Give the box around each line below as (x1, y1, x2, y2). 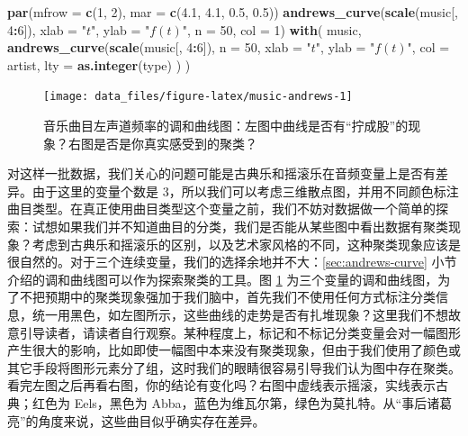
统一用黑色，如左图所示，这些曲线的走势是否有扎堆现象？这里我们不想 (31, 304, 448, 323)
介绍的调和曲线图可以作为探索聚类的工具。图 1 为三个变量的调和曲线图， (7, 269, 438, 288)
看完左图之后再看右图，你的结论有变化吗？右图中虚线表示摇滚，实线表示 (7, 376, 436, 395)
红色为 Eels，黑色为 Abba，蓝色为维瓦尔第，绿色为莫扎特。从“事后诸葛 (31, 393, 453, 412)
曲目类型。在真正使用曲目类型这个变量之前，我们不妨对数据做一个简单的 (7, 199, 436, 218)
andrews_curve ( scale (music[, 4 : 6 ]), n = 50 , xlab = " (7, 38, 311, 57)
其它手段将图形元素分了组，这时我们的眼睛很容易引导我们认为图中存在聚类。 (7, 358, 461, 377)
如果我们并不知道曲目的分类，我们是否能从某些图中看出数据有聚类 (57, 217, 448, 235)
